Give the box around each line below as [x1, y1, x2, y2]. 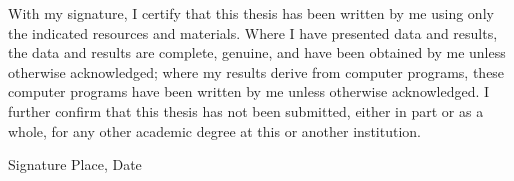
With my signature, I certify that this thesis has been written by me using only [8, 3, 494, 23]
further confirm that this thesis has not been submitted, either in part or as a [8, 100, 484, 121]
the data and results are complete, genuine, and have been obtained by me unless [8, 42, 506, 63]
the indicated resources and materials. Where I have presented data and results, [8, 22, 498, 43]
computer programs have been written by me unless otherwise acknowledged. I [8, 81, 490, 102]
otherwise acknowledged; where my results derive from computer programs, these [8, 61, 505, 82]
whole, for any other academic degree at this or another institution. [8, 120, 421, 141]
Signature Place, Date [8, 154, 142, 175]
